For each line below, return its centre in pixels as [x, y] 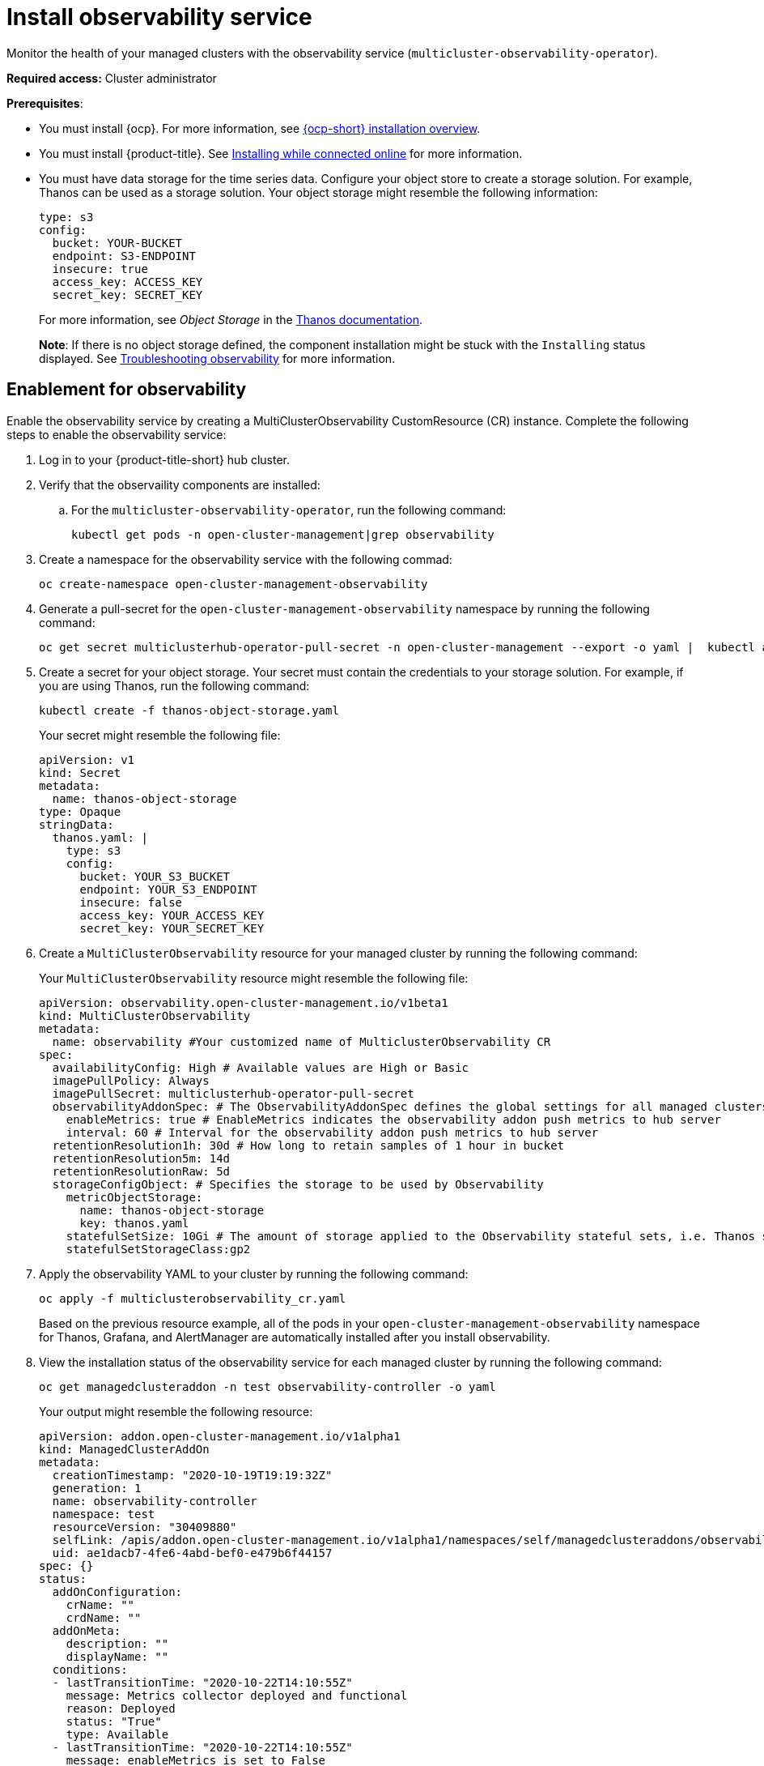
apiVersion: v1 [87, 759]
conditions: [90, 1669]
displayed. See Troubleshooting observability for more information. [217, 358]
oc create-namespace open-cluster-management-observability [233, 584]
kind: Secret [80, 772]
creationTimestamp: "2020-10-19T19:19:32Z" [192, 1475]
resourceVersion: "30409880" [144, 1527]
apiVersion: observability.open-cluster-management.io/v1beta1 [244, 1002]
